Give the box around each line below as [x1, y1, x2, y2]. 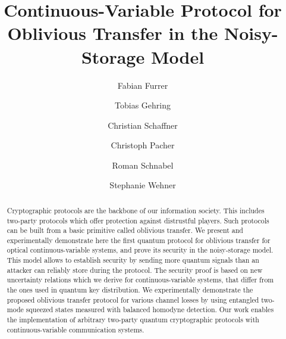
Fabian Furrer [117, 79, 168, 91]
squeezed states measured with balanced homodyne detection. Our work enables [26, 304, 274, 315]
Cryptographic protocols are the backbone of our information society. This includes [7, 205, 265, 215]
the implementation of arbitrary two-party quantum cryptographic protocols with [7, 315, 259, 325]
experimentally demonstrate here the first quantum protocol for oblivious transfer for [7, 235, 271, 245]
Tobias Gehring [115, 99, 171, 111]
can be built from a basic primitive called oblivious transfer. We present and [7, 225, 243, 235]
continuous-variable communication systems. [7, 324, 144, 334]
